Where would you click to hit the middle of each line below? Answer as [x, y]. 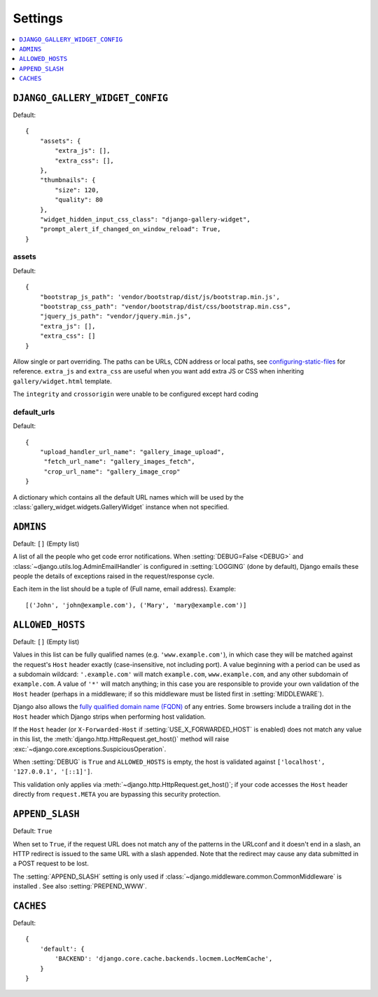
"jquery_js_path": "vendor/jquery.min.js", [115, 316]
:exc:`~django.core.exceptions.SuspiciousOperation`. [90, 749]
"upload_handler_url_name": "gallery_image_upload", [132, 452]
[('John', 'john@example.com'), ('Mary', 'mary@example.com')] [136, 605]
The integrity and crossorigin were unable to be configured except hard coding [136, 394]
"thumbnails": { [68, 180]
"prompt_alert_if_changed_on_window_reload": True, [130, 229]
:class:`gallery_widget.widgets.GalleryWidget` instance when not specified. [121, 507]
